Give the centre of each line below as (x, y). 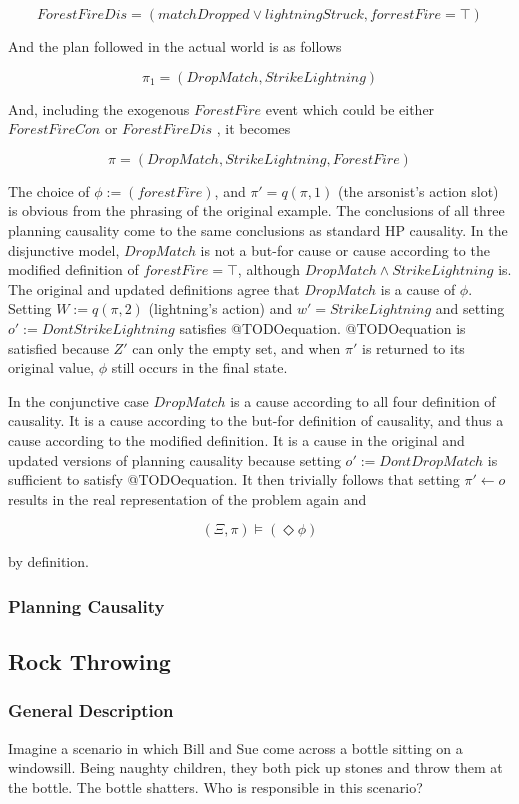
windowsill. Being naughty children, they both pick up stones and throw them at (255, 767)
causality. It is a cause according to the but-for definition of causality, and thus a (256, 420)
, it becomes (253, 128)
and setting (470, 308)
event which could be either (350, 108)
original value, (51, 367)
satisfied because (58, 347)
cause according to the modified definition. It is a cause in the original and (236, 439)
